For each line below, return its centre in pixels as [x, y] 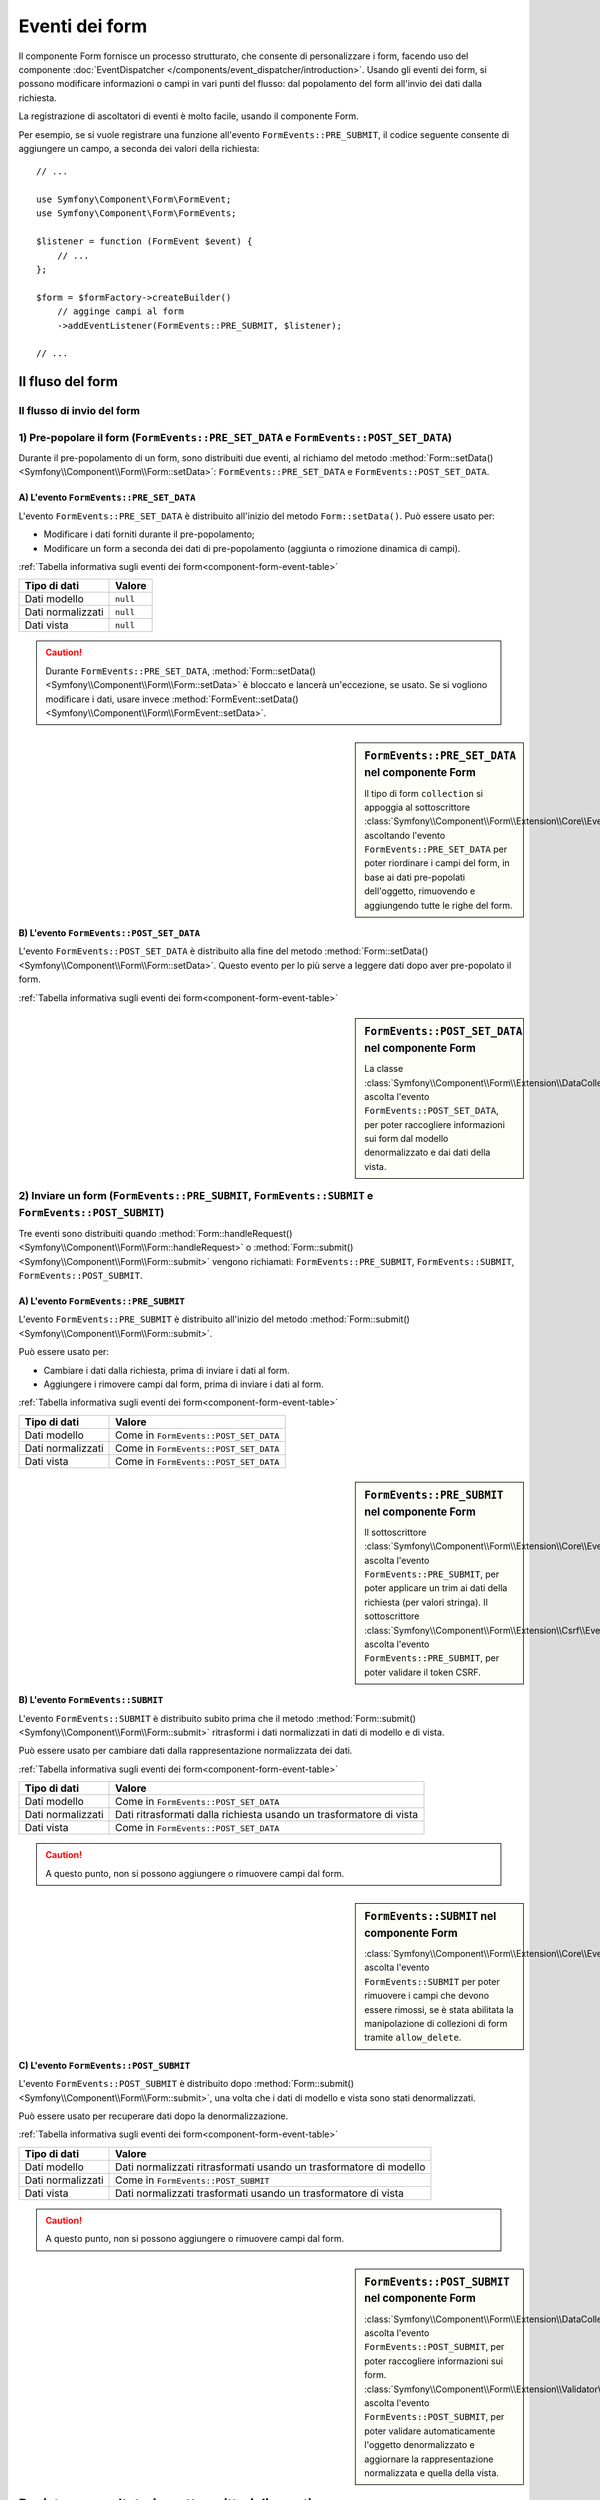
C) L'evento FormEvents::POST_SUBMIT [104, 2065]
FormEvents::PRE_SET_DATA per [436, 849]
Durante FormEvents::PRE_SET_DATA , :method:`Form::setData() [181, 671]
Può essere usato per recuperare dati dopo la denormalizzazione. [153, 2116]
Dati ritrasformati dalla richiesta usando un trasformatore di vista [267, 1815]
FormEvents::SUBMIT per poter [432, 1981]
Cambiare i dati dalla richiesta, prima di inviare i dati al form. [166, 1370]
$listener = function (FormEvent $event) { [144, 241]
